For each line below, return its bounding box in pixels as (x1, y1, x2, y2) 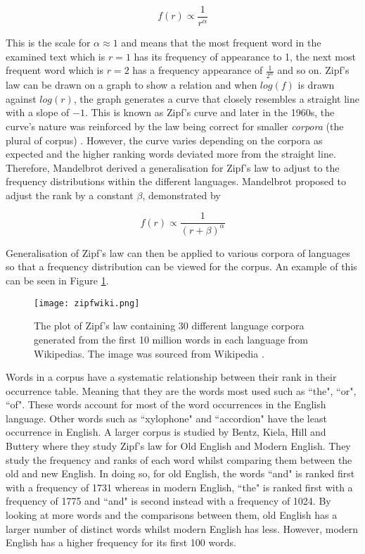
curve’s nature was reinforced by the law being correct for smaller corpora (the (6, 118, 344, 133)
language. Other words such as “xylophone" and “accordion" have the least (6, 410, 327, 425)
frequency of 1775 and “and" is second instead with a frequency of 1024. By (6, 493, 331, 508)
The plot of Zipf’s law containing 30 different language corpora (34, 318, 305, 333)
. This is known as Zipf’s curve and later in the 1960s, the (84, 105, 335, 120)
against (6, 91, 37, 106)
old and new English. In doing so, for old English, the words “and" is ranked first (6, 466, 355, 481)
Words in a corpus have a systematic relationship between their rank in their (6, 370, 337, 384)
